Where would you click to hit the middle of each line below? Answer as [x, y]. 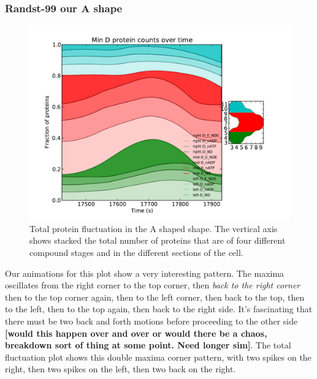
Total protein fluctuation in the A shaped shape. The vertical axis [154, 228]
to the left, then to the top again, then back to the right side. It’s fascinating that [159, 309]
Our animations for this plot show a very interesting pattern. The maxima [145, 273]
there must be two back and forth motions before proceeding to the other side [151, 321]
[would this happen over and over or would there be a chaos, [136, 333]
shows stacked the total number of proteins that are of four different [158, 240]
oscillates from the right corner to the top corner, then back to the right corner [153, 285]
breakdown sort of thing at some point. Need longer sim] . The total [148, 345]
